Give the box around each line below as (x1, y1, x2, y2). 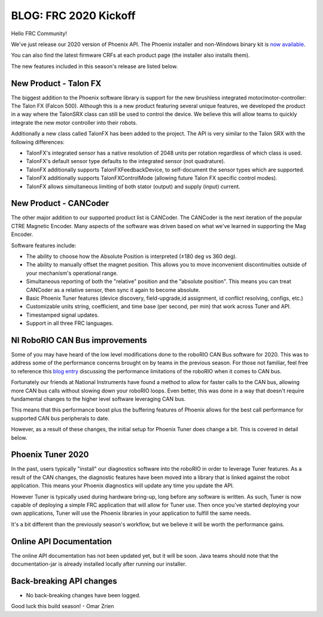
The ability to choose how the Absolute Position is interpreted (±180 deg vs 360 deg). (26, 253, 237, 260)
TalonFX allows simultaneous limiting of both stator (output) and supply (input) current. (26, 183, 240, 190)
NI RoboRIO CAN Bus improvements (11, 335, 147, 345)
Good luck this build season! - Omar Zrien (11, 603, 114, 610)
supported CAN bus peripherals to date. (11, 415, 110, 422)
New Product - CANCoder (11, 198, 109, 208)
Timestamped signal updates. (26, 311, 99, 318)
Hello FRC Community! (11, 30, 67, 37)
